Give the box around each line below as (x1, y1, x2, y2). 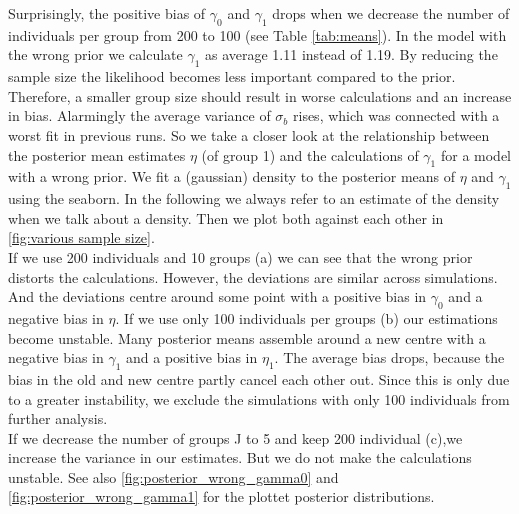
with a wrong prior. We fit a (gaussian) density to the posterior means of (8, 166, 456, 187)
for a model (440, 144, 511, 165)
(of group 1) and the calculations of (201, 144, 419, 165)
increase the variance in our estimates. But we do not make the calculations (8, 447, 472, 468)
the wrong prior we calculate (8, 44, 183, 65)
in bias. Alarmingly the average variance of (8, 105, 271, 126)
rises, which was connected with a (293, 105, 500, 126)
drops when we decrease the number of (272, 3, 510, 23)
